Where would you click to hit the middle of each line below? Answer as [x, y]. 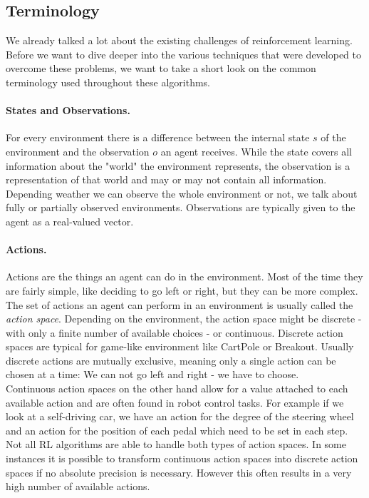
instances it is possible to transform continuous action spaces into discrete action [182, 458]
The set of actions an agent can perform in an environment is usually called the [180, 304]
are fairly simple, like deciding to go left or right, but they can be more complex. [182, 290]
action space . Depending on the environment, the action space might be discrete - [184, 319]
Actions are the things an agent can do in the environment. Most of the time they [184, 276]
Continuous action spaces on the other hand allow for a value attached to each [177, 388]
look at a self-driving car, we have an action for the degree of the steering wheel [180, 416]
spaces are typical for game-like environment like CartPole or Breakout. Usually [180, 346]
